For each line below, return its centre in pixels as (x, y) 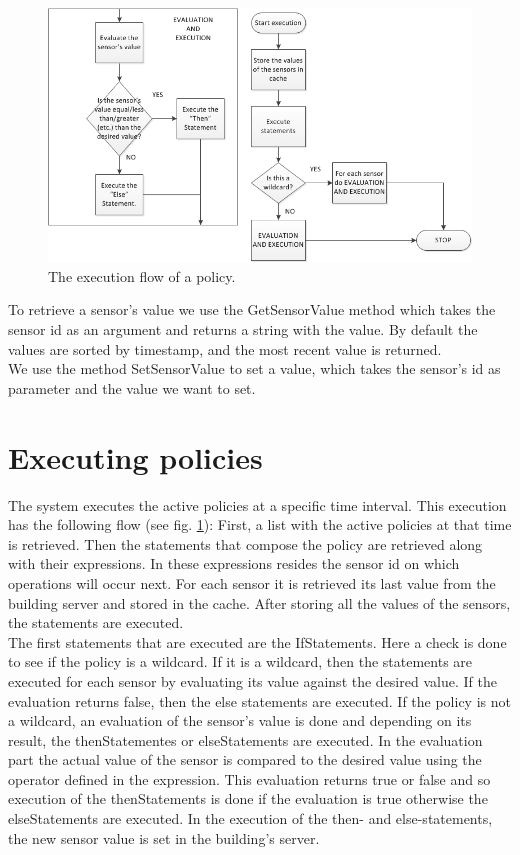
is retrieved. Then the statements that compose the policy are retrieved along (245, 543)
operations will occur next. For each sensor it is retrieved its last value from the (252, 582)
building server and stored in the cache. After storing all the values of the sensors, (259, 602)
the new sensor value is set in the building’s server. (164, 837)
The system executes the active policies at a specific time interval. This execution (257, 504)
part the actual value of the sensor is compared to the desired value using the (245, 759)
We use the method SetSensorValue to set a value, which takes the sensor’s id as (254, 368)
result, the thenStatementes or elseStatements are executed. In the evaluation (245, 739)
